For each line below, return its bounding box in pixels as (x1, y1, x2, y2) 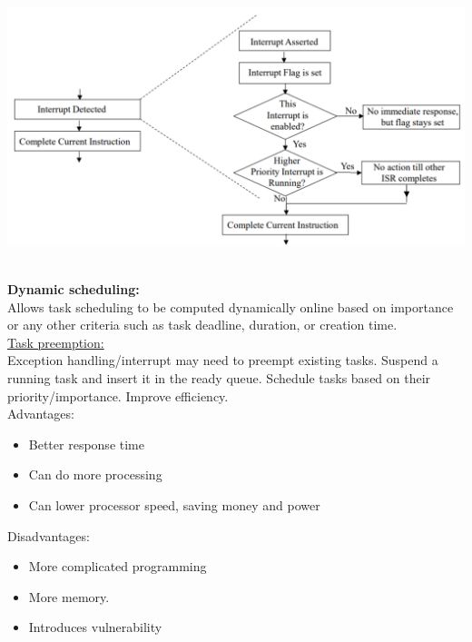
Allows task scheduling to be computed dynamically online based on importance (7, 297, 454, 316)
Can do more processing (28, 465, 162, 484)
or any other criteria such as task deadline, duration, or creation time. (7, 315, 398, 334)
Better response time (28, 434, 144, 453)
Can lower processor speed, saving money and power (28, 495, 320, 514)
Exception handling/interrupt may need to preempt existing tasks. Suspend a (7, 351, 438, 370)
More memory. (28, 587, 110, 606)
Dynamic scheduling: (7, 280, 140, 299)
